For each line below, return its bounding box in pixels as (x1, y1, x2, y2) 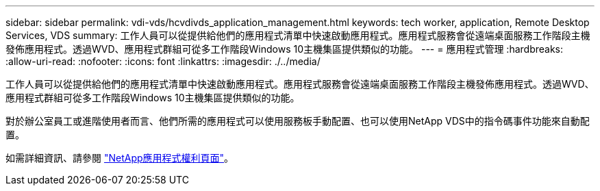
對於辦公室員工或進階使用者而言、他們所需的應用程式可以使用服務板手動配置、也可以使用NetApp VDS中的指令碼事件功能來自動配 (5, 115, 590, 127)
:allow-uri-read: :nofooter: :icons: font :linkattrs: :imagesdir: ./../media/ (5, 55, 321, 67)
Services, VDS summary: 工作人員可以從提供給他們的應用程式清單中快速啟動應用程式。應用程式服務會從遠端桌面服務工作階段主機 (5, 29, 590, 41)
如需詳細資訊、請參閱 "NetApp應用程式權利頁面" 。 (5, 152, 234, 164)
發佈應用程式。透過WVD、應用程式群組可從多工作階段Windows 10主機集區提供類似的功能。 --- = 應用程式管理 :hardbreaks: (5, 43, 564, 55)
